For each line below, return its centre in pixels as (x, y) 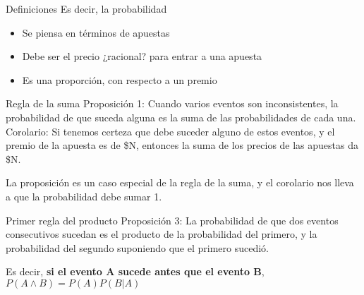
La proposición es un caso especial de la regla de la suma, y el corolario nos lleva (180, 182)
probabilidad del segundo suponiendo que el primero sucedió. (137, 247)
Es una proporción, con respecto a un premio (120, 79)
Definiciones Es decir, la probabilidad (86, 8)
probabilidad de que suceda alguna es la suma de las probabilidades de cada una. (181, 117)
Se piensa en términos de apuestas (96, 32)
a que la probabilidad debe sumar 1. (84, 196)
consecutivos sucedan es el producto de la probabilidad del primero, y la (162, 234)
